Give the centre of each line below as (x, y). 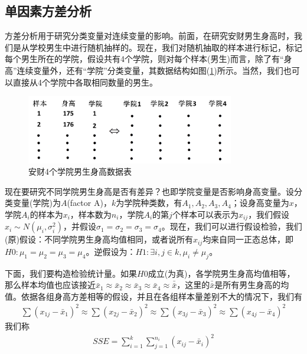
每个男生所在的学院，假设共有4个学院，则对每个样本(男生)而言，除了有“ (144, 59)
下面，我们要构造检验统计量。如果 (71, 273)
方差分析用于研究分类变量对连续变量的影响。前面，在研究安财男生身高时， (149, 36)
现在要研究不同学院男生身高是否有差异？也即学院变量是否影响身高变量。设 (149, 191)
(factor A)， (89, 203)
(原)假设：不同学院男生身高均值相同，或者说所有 (99, 239)
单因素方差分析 (48, 11)
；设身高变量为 (260, 203)
